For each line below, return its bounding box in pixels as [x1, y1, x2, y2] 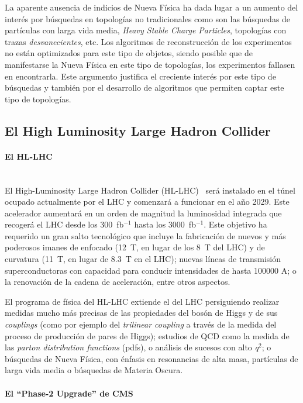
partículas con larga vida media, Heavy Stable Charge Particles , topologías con [5, 24, 287, 36]
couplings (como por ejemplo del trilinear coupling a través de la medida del [5, 318, 277, 330]
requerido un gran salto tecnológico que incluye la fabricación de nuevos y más [5, 229, 286, 242]
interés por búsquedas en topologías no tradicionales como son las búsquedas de [5, 12, 291, 25]
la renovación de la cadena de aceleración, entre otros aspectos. [5, 275, 230, 288]
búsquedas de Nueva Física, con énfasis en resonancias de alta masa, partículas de [5, 352, 298, 364]
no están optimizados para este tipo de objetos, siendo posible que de [5, 47, 253, 59]
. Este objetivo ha [204, 218, 267, 230]
